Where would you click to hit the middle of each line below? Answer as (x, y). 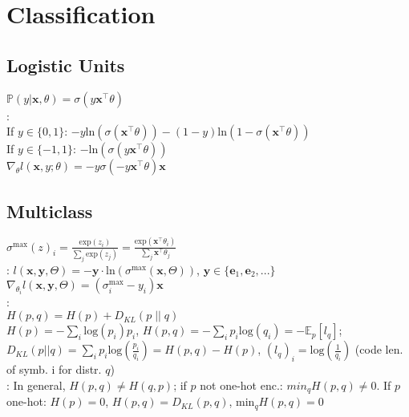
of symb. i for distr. (54, 369)
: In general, (36, 385)
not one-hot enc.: (241, 385)
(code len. (379, 349)
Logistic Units (66, 65)
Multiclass (50, 211)
